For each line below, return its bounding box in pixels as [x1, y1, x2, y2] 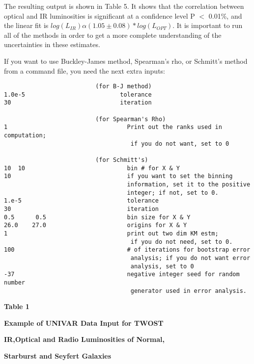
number [4, 279, 25, 286]
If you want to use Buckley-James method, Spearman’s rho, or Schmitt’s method [4, 55, 248, 66]
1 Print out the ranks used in [4, 124, 222, 131]
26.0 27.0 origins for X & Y [4, 222, 187, 229]
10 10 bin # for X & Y [4, 164, 180, 172]
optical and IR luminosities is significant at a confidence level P [4, 10, 195, 21]
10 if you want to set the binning [4, 173, 233, 180]
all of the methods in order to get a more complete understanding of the [4, 29, 222, 40]
